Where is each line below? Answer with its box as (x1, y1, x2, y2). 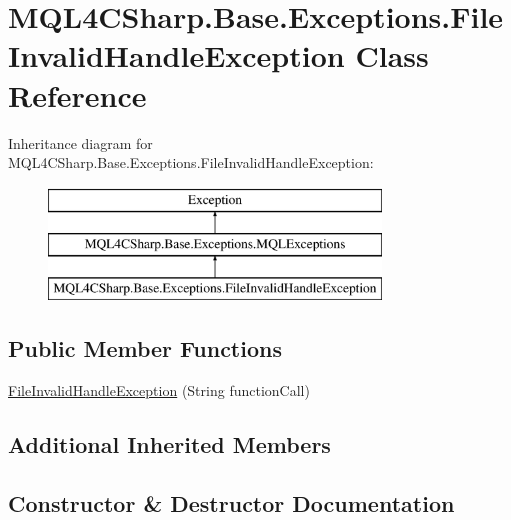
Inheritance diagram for (8, 132, 153, 153)
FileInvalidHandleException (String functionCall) (8, 379, 310, 400)
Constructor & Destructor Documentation (8, 487, 455, 518)
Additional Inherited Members (8, 428, 331, 459)
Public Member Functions (8, 333, 282, 364)
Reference (8, 74, 147, 115)
